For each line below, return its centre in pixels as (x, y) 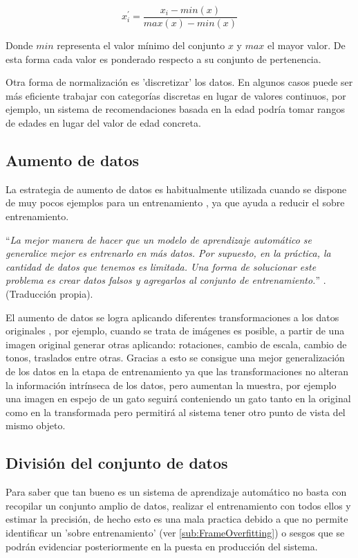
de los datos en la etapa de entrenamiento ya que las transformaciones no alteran (177, 371)
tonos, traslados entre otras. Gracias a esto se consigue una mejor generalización (175, 358)
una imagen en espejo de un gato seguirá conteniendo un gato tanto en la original (178, 398)
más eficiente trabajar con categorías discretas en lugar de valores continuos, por (176, 95)
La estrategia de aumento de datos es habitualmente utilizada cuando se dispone (176, 189)
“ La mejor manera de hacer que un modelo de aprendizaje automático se (159, 239)
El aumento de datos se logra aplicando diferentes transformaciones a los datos (172, 317)
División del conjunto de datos (117, 463)
